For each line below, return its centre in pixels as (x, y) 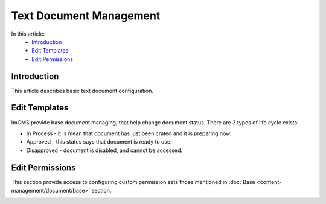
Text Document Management (86, 16)
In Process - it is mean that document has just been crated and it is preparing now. (129, 133)
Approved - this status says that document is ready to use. (99, 142)
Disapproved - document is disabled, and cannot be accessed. (104, 150)
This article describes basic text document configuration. (82, 91)
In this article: (28, 34)
